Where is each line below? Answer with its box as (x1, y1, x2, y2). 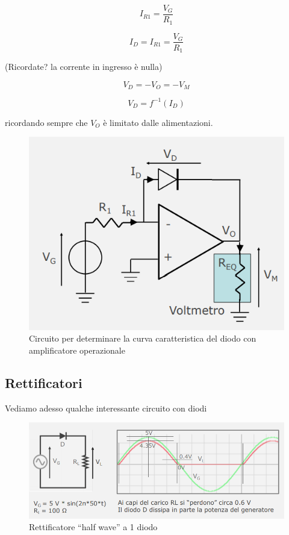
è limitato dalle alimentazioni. (103, 116, 213, 128)
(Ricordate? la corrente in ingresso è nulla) (5, 60, 163, 73)
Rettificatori (5, 373, 82, 392)
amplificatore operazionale (29, 343, 125, 356)
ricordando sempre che (5, 116, 88, 128)
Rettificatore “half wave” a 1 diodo (29, 521, 158, 533)
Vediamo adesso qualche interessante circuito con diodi (5, 401, 207, 414)
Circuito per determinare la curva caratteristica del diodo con (29, 332, 256, 345)
